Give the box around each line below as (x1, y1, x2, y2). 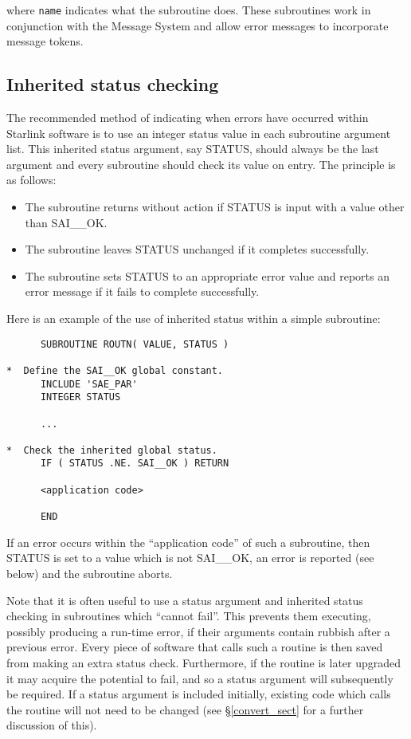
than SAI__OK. (25, 214, 108, 230)
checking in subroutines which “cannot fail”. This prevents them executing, (6, 607, 371, 624)
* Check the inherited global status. (6, 444, 217, 456)
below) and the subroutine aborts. (6, 564, 173, 581)
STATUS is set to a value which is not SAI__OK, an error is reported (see (6, 549, 374, 566)
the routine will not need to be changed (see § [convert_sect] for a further (6, 701, 364, 717)
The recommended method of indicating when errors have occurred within (6, 109, 369, 126)
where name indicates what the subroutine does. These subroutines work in (6, 2, 371, 18)
